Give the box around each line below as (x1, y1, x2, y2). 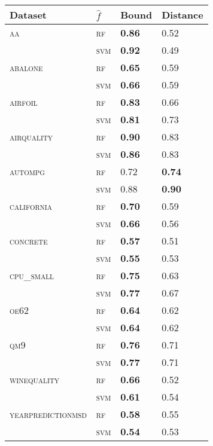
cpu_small (10, 268, 54, 282)
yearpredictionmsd (10, 407, 87, 421)
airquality (10, 130, 53, 143)
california (10, 199, 53, 213)
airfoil (10, 95, 38, 109)
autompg (10, 164, 45, 178)
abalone (10, 60, 43, 74)
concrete (10, 234, 48, 248)
